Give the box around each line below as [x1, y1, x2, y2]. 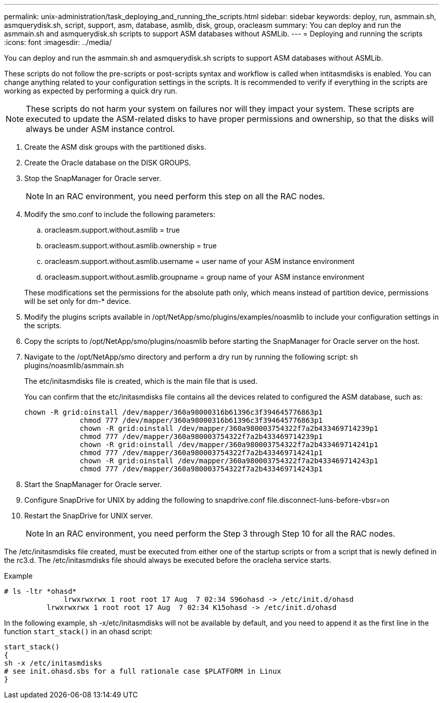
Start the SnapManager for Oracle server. [24, 480, 162, 489]
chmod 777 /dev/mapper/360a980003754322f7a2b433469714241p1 [79, 449, 323, 457]
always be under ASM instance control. [26, 124, 175, 134]
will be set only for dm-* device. [24, 297, 131, 305]
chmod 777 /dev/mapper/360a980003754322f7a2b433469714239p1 [79, 432, 323, 441]
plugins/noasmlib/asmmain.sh [24, 361, 124, 370]
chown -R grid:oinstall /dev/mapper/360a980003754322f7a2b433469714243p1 [79, 457, 378, 465]
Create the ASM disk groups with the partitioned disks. [24, 143, 206, 151]
